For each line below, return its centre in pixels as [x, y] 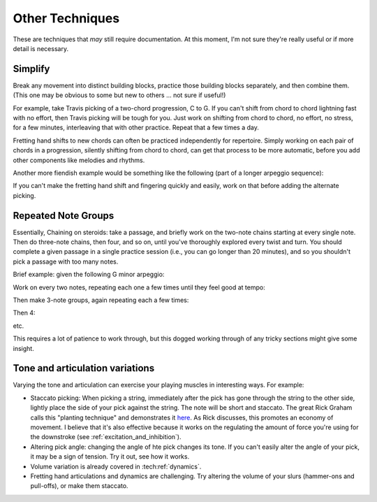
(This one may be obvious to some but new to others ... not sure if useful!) [119, 95]
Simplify [31, 69]
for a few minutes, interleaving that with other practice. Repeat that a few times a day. [136, 128]
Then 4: [24, 313]
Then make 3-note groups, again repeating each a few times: [101, 300]
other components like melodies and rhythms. [79, 160]
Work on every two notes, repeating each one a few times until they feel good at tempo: [139, 287]
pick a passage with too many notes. [66, 261]
